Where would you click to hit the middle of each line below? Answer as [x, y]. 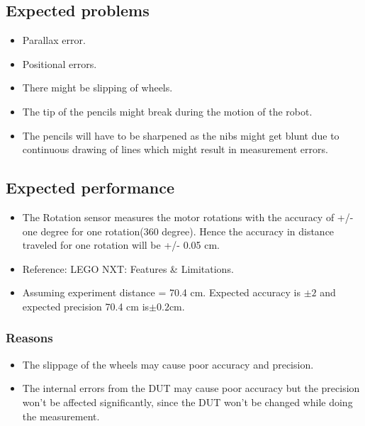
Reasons [29, 338]
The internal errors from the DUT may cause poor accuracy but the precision [191, 388]
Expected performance [90, 187]
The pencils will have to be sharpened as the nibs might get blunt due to [181, 135]
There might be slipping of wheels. [97, 88]
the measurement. [61, 416]
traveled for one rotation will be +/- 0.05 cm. [121, 245]
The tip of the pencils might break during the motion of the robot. [167, 111]
